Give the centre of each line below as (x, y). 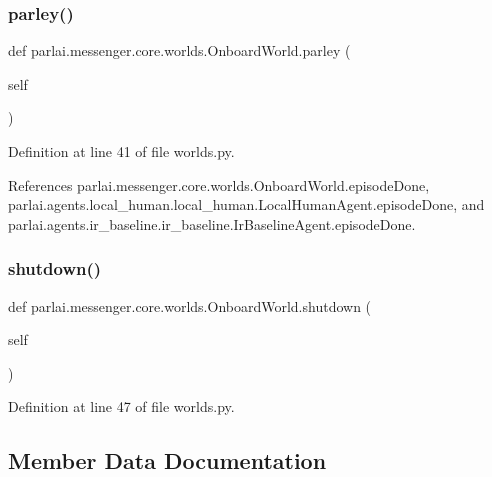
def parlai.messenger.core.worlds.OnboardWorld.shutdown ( (190, 305)
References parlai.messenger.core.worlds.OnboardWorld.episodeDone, (219, 184)
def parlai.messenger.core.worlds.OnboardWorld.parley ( (179, 50)
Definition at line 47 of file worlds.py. (121, 406)
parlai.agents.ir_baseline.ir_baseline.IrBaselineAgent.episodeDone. (212, 223)
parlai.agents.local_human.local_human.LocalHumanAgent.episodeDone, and (246, 204)
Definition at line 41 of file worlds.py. (121, 151)
